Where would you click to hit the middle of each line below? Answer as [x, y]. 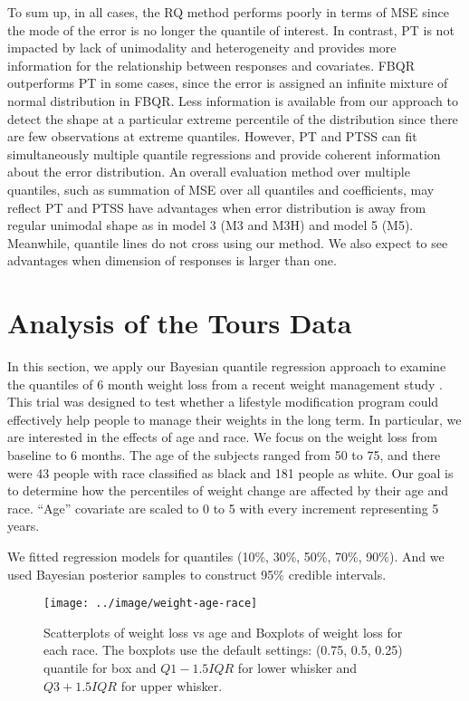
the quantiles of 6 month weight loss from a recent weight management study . [225, 384]
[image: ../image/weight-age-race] [151, 604]
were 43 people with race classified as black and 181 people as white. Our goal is [230, 472]
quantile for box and [100, 667]
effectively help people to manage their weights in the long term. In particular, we [234, 419]
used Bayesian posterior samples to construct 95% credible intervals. [197, 574]
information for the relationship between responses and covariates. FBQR [211, 65]
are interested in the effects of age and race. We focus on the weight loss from [222, 437]
